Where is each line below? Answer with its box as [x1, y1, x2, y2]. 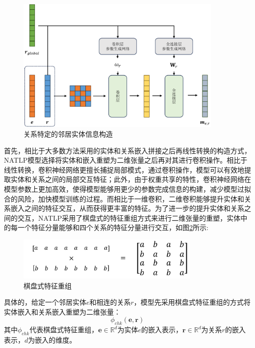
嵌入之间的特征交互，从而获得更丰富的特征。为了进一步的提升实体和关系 [10, 203, 244, 213]
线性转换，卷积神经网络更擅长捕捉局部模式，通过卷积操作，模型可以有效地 [4, 164, 244, 174]
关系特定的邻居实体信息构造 [24, 129, 113, 139]
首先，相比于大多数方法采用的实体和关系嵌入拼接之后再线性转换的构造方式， [4, 145, 251, 155]
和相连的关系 [89, 297, 131, 307]
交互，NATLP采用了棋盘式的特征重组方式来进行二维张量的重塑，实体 [17, 212, 241, 223]
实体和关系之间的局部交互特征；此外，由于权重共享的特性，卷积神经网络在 [10, 174, 251, 184]
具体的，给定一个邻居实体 [4, 297, 86, 307]
